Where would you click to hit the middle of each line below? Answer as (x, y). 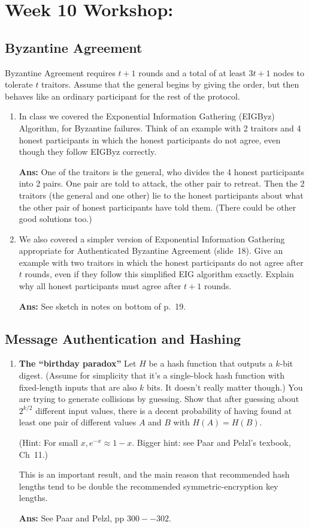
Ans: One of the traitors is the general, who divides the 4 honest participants (162, 171)
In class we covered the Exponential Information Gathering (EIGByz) (147, 116)
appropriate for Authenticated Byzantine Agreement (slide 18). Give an (151, 250)
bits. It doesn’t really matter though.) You (225, 387)
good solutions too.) (55, 219)
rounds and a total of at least (192, 72)
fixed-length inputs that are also (78, 387)
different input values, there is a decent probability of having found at (164, 410)
